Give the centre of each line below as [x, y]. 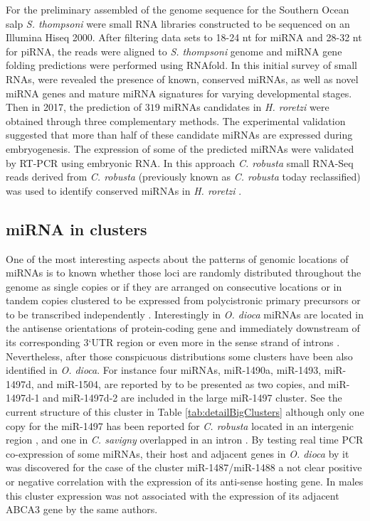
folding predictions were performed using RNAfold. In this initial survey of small [181, 65]
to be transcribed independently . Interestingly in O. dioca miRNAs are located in [185, 314]
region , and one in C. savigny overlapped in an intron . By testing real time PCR [185, 440]
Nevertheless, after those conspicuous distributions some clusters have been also [179, 356]
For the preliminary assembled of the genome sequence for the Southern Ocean [178, 9]
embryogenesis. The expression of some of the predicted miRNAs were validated [180, 148]
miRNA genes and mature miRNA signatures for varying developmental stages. [179, 93]
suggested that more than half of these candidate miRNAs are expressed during [179, 135]
